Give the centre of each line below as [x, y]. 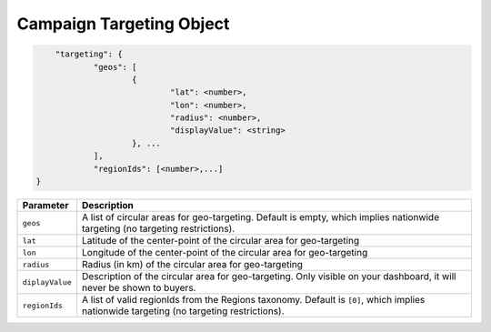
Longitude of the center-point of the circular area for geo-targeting [225, 253]
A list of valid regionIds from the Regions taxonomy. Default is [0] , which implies [254, 300]
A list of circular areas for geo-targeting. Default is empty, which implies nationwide [261, 217]
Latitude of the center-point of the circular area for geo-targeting [221, 241]
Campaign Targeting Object [123, 24]
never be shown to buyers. [139, 288]
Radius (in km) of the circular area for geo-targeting [193, 265]
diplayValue [47, 282]
